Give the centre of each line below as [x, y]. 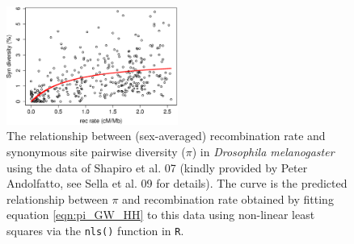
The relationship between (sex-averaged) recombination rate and [166, 136]
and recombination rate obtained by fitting [228, 199]
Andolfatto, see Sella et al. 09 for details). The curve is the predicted [177, 183]
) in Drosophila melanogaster [263, 151]
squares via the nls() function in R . [95, 230]
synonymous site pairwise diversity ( [96, 151]
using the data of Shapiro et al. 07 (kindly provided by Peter [157, 167]
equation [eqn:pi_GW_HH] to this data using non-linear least [161, 215]
